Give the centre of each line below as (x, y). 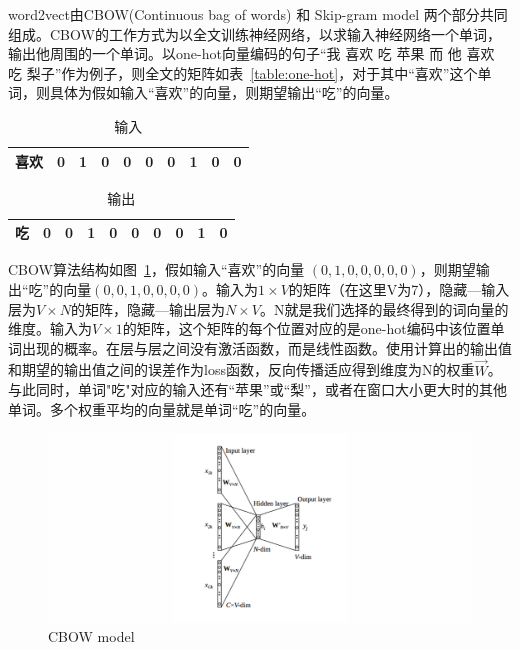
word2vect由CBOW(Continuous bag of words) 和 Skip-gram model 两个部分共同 (258, 14)
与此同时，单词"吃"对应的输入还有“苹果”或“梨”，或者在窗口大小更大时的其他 (257, 389)
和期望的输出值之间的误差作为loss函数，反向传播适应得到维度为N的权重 (241, 369)
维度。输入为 (50, 328)
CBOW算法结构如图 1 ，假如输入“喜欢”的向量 (156, 269)
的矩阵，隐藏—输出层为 (147, 308)
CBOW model (91, 636)
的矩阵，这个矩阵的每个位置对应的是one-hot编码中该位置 (306, 328)
